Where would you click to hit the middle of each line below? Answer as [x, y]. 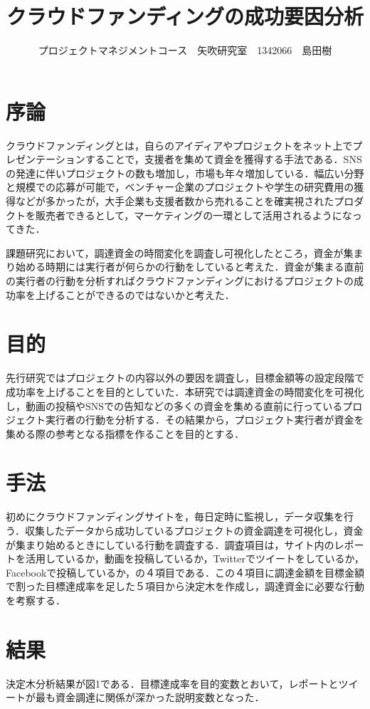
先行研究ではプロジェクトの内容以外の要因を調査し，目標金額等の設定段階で [185, 378]
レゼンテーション [46, 159]
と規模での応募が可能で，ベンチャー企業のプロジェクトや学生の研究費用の [180, 187]
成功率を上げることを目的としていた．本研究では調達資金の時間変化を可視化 [185, 391]
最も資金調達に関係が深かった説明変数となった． [150, 697]
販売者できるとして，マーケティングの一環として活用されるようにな [194, 215]
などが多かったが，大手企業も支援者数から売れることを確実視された [175, 201]
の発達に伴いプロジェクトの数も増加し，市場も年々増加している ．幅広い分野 [185, 173]
